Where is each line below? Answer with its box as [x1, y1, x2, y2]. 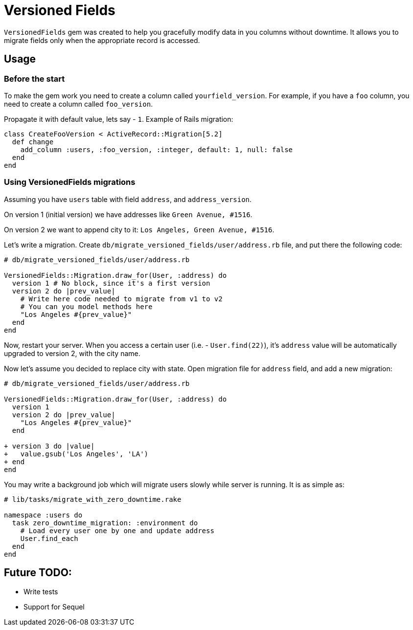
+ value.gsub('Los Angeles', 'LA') [4, 450, 149, 458]
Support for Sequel [23, 602, 85, 611]
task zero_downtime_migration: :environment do [12, 518, 198, 527]
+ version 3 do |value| [4, 442, 95, 450]
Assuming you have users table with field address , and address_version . [4, 195, 252, 203]
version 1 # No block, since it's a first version [12, 279, 210, 287]
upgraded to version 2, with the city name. [4, 349, 140, 358]
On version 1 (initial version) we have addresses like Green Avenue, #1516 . [4, 210, 252, 219]
